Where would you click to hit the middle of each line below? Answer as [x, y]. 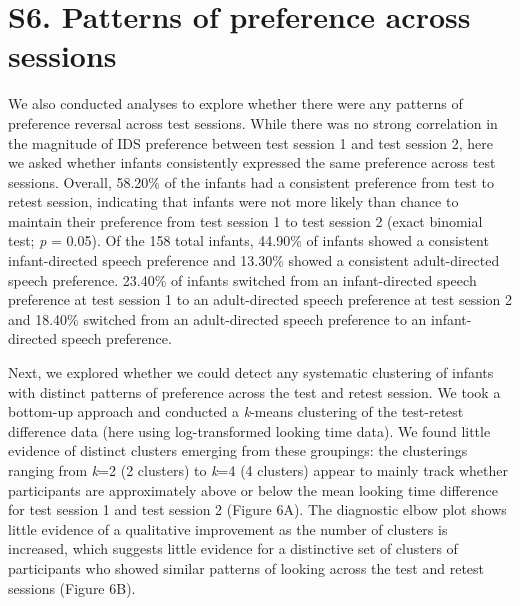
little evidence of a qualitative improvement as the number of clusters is [228, 528]
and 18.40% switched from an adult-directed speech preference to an [217, 318]
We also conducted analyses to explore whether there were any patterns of [235, 103]
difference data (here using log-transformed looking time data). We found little [249, 430]
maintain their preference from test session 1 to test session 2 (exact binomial [245, 220]
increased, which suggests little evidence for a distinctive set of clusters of [233, 548]
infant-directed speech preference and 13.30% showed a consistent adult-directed [254, 260]
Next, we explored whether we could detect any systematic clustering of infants [251, 372]
